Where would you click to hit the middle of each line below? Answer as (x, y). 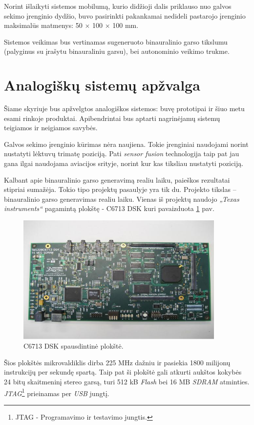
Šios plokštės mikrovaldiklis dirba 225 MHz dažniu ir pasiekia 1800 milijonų (117, 362)
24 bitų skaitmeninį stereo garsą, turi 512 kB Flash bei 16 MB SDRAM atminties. (127, 381)
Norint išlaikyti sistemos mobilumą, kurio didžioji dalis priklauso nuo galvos (118, 6)
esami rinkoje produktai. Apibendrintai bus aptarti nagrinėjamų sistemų (112, 118)
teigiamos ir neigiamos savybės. (51, 128)
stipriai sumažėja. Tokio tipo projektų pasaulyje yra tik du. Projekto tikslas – (120, 189)
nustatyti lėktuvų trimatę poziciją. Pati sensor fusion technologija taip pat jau (122, 153)
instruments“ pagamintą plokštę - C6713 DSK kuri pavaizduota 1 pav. (109, 208)
